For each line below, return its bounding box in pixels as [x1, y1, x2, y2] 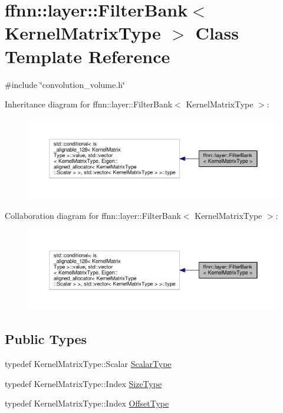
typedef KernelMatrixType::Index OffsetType [5, 397, 169, 409]
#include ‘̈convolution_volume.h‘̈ [5, 78, 125, 90]
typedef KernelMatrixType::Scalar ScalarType [5, 357, 172, 369]
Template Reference [5, 44, 170, 68]
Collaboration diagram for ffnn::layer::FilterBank [5, 209, 181, 221]
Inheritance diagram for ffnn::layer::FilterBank [5, 98, 173, 110]
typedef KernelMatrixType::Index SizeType [5, 377, 162, 389]
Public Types [5, 330, 87, 348]
